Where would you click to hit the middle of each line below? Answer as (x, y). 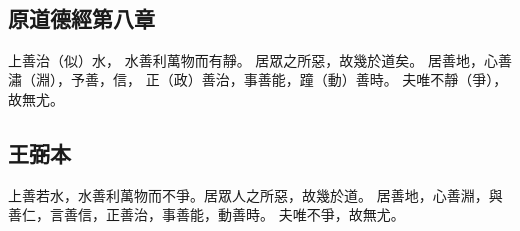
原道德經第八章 (81, 17)
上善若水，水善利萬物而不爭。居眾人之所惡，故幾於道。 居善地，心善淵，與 (255, 194)
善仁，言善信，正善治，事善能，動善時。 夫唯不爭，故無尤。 (206, 214)
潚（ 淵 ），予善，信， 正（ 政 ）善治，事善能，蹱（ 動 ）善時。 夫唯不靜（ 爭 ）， (258, 79)
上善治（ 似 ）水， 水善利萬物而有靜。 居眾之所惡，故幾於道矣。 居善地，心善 (260, 59)
